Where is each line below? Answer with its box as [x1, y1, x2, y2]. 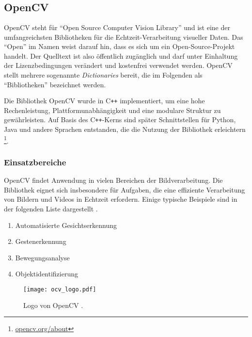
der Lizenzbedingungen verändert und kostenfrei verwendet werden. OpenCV [4, 60, 233, 70]
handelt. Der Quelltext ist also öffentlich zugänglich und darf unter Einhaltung [4, 50, 238, 61]
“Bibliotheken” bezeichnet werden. [4, 79, 106, 89]
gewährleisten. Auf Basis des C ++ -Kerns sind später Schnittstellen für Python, [4, 114, 236, 125]
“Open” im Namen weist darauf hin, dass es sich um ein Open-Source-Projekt [4, 41, 235, 51]
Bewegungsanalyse [15, 252, 70, 262]
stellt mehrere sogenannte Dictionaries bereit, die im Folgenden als [4, 69, 203, 80]
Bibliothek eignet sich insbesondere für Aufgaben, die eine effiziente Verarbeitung [4, 184, 245, 194]
